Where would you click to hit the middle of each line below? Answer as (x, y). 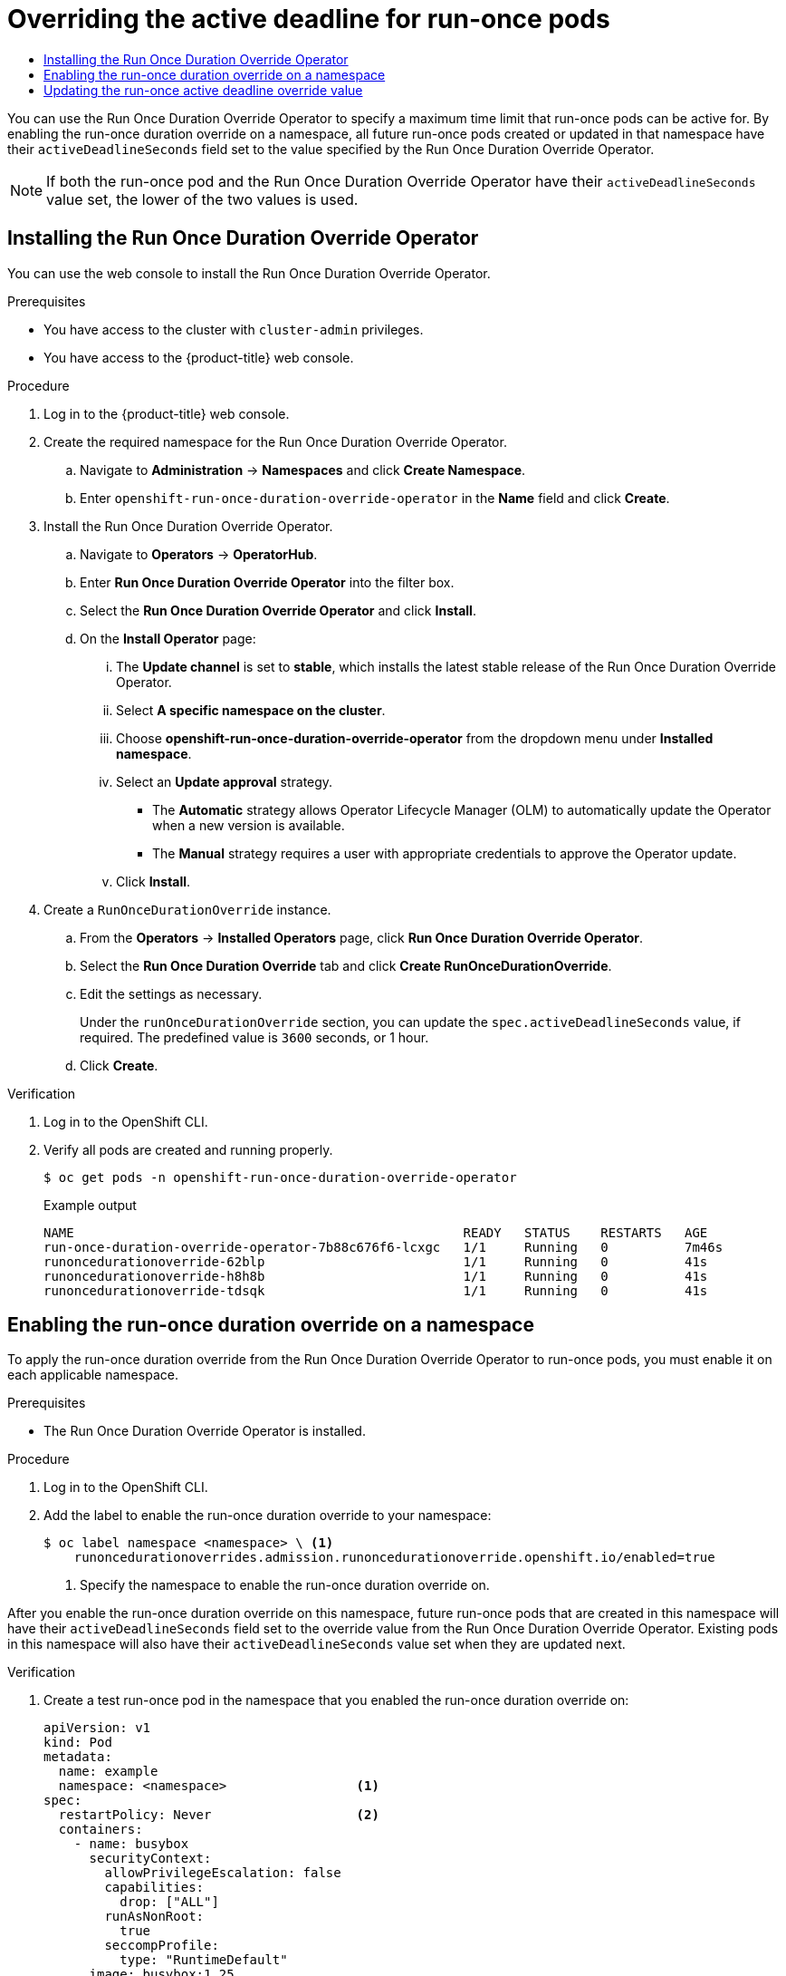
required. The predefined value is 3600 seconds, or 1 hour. (254, 1037)
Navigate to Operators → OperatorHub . (199, 554)
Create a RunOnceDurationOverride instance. (187, 909)
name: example (108, 1772)
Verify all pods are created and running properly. (188, 1149)
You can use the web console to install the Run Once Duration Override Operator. (249, 273)
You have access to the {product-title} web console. (199, 357)
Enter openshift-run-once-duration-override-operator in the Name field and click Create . (375, 498)
